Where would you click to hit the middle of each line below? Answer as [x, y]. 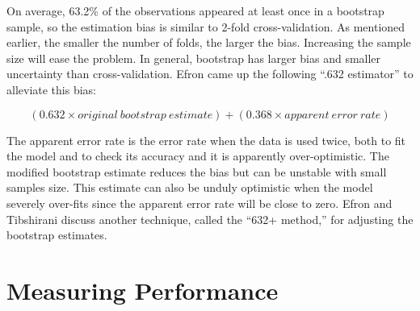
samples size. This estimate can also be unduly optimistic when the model [190, 187]
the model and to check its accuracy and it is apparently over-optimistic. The [198, 156]
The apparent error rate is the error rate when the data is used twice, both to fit [206, 140]
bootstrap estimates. [57, 235]
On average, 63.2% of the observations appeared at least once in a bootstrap [195, 10]
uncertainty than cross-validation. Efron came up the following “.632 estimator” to [210, 74]
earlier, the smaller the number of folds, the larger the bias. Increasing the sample [209, 42]
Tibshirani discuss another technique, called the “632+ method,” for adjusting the [210, 219]
